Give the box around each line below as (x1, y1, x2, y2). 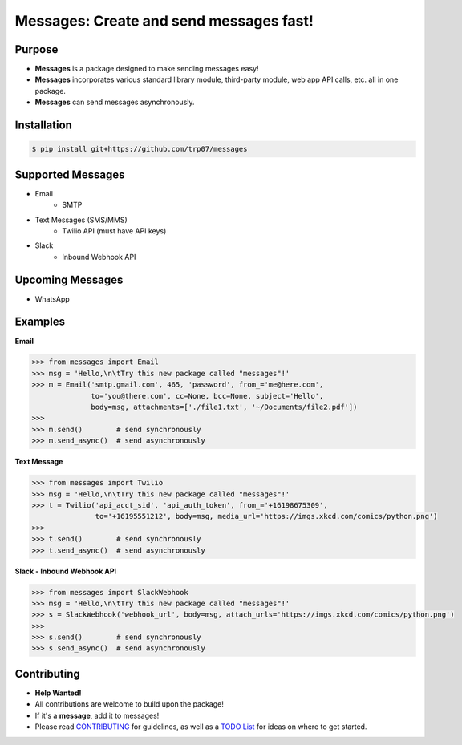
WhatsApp (34, 294, 70, 304)
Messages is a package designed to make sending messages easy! (34, 64, 260, 74)
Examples (14, 315, 66, 329)
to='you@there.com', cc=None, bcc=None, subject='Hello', (91, 391, 324, 400)
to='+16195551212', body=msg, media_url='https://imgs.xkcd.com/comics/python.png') (95, 512, 438, 521)
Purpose (14, 43, 59, 56)
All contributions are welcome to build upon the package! (34, 699, 224, 709)
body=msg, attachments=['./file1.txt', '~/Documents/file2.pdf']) (91, 403, 358, 412)
